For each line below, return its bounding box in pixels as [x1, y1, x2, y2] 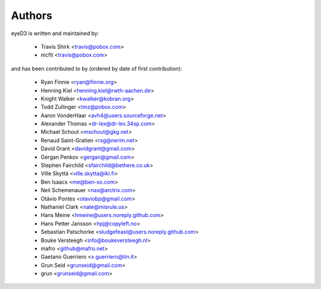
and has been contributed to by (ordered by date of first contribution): [11, 65, 182, 72]
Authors [11, 9, 53, 22]
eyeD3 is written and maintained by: [11, 30, 99, 37]
